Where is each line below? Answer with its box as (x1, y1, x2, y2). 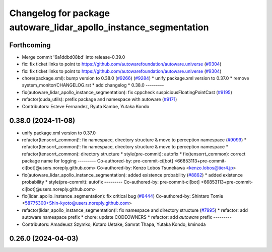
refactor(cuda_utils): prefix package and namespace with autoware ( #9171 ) (22, 96, 177, 103)
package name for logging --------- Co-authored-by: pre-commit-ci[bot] (22, 158, 173, 164)
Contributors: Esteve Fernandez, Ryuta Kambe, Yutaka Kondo (22, 103, 150, 109)
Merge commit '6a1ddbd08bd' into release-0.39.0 (22, 54, 125, 60)
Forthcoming (9, 41, 51, 49)
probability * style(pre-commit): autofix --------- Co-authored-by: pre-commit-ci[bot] (22, 179, 200, 185)
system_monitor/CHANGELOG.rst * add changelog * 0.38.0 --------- (22, 82, 164, 88)
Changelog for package (9, 8, 110, 19)
